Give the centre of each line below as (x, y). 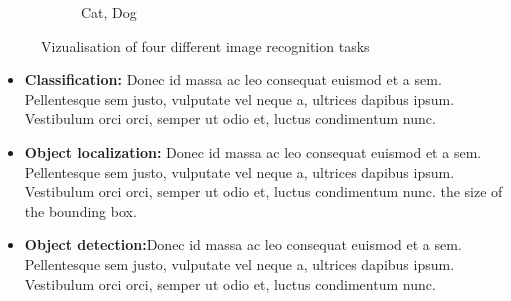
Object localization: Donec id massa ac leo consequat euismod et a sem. (253, 151)
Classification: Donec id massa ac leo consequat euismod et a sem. (233, 79)
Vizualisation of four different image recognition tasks (205, 45)
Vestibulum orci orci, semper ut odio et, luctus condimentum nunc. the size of (263, 191)
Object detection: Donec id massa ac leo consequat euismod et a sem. (243, 244)
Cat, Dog (109, 12)
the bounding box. (80, 210)
